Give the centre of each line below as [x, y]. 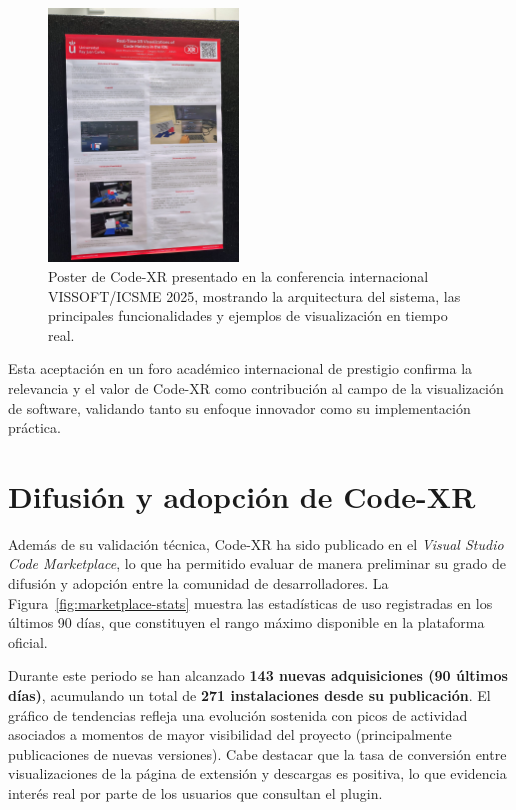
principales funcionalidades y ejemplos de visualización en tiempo [248, 315]
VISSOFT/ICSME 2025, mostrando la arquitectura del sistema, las [254, 295]
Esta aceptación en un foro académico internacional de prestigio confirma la [240, 368]
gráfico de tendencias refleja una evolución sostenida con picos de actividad [238, 714]
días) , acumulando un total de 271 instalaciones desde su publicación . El [249, 695]
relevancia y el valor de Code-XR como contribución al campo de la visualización [256, 387]
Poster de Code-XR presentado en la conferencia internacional [238, 275]
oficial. [28, 641]
